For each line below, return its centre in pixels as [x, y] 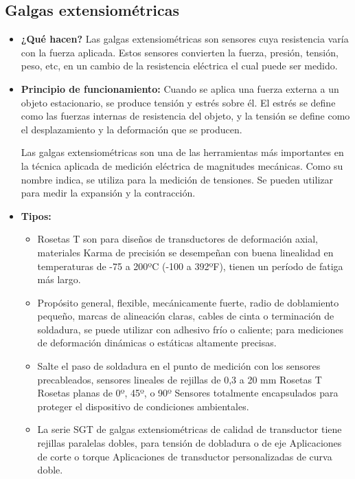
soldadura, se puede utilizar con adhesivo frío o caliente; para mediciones [190, 329]
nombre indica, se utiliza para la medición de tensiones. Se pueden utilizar [177, 179]
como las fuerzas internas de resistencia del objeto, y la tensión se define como [185, 116]
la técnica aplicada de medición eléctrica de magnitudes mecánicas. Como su [182, 165]
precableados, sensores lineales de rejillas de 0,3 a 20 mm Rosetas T [180, 379]
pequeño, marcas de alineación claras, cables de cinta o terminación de [186, 316]
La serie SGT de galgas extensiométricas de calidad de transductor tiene [190, 429]
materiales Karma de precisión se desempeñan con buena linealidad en [185, 252]
